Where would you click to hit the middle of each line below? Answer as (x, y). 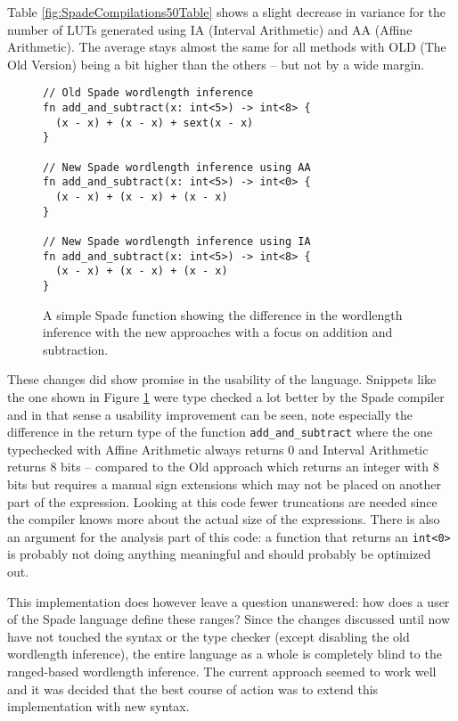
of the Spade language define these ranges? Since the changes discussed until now (229, 619)
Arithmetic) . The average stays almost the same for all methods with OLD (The (227, 47)
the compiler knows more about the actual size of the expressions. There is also (224, 519)
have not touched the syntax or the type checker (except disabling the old (209, 636)
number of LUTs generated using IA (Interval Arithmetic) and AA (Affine (210, 29)
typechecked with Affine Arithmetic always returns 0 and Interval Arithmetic (218, 449)
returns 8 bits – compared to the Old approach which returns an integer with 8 (223, 467)
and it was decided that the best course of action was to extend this (193, 688)
